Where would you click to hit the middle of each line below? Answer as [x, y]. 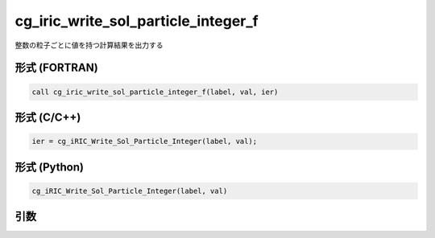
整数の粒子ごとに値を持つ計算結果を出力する [89, 45]
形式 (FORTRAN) [56, 68]
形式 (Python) [50, 167]
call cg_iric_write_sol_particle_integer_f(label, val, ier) [155, 92]
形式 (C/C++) [48, 117]
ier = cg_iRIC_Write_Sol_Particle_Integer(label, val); [145, 142]
